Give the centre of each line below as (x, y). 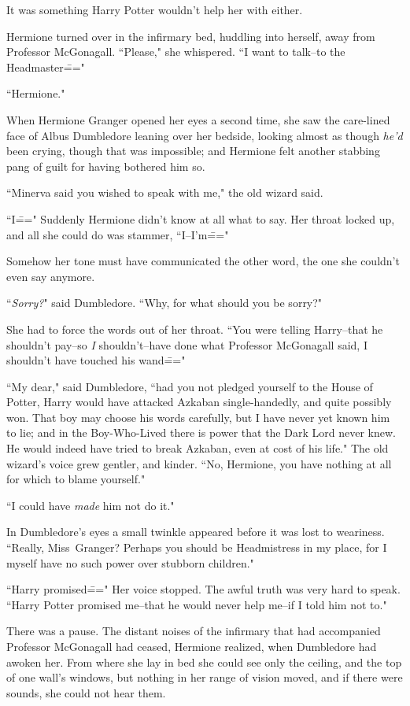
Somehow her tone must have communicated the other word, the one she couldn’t (203, 261)
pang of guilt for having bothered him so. (106, 166)
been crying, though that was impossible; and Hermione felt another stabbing (193, 151)
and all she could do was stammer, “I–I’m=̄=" (118, 234)
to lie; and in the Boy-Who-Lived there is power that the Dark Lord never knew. (201, 432)
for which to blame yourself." (76, 479)
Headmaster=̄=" (46, 67)
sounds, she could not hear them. (86, 692)
